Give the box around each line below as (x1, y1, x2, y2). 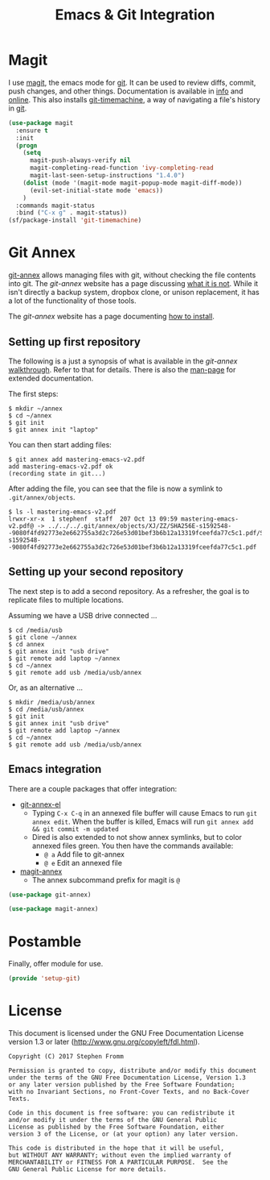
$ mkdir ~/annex (8, 405, 63, 413)
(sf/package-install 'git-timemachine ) (8, 216, 142, 225)
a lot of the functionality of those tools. (8, 296, 137, 305)
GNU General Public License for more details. (8, 1165, 167, 1174)
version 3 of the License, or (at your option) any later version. (8, 1130, 239, 1138)
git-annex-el (19, 800, 62, 809)
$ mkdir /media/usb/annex (8, 698, 95, 706)
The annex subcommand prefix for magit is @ (31, 875, 181, 884)
